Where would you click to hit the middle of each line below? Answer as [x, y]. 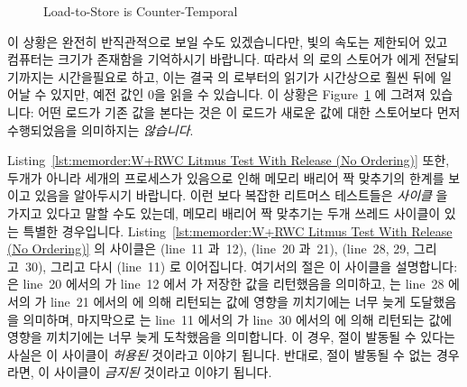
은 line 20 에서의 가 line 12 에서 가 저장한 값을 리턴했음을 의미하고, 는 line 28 [226, 284]
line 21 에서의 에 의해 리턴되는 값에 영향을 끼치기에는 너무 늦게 [228, 301]
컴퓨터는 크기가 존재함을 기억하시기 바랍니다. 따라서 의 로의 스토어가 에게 [214, 59]
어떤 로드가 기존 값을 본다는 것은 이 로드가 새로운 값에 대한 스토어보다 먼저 [249, 111]
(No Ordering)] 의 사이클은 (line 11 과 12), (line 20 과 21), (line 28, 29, [209, 249]
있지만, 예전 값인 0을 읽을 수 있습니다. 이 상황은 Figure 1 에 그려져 [238, 94]
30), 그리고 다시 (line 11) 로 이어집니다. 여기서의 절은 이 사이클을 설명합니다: [241, 266]
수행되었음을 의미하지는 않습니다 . [101, 129]
